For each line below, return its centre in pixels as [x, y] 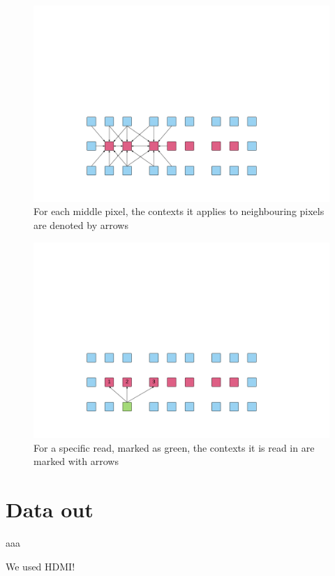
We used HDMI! [40, 566]
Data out [50, 509]
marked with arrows [76, 461]
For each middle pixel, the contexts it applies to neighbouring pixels [179, 211]
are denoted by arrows [81, 224]
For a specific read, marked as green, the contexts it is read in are [174, 447]
